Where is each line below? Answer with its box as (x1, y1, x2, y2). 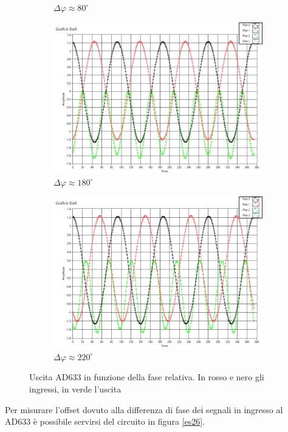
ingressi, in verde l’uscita (29, 382, 122, 395)
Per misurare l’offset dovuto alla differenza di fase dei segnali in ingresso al (5, 403, 283, 416)
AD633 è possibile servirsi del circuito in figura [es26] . (5, 415, 205, 428)
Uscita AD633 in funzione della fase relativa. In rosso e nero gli (29, 371, 264, 383)
